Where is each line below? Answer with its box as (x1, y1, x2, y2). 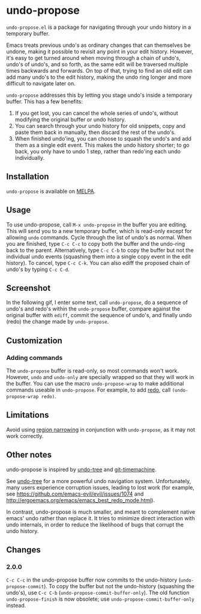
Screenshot (6, 283, 51, 293)
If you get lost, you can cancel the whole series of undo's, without (14, 109, 178, 117)
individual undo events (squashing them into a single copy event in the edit (6, 253, 191, 260)
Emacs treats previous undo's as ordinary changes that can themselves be (6, 41, 191, 49)
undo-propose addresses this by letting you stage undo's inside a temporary (6, 91, 193, 99)
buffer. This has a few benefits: (6, 97, 83, 105)
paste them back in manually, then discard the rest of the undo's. (14, 129, 176, 136)
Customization (6, 335, 63, 345)
